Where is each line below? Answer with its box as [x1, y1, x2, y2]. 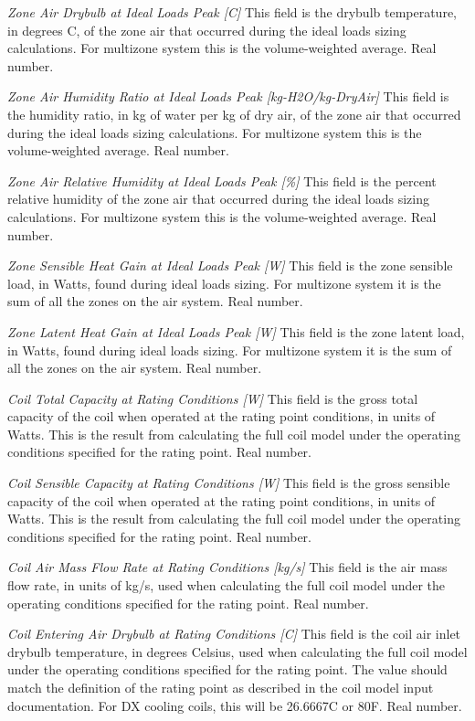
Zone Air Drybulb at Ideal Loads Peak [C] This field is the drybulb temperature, [7, 3, 458, 21]
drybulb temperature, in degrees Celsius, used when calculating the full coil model [7, 641, 468, 661]
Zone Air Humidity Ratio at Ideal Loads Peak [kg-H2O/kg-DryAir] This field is [7, 87, 449, 106]
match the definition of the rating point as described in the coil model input [7, 678, 434, 696]
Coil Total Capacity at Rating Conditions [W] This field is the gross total [7, 388, 418, 408]
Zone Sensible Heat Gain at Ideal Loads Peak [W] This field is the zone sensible [7, 256, 453, 275]
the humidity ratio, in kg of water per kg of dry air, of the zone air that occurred [7, 104, 461, 123]
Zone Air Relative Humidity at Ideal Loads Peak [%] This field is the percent [7, 171, 437, 190]
